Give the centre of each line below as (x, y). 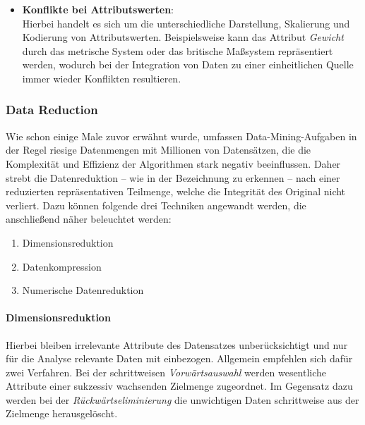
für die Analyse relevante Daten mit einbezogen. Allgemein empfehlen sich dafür (179, 358)
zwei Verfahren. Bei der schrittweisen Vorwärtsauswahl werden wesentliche (166, 372)
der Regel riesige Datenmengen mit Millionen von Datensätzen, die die (158, 150)
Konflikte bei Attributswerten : (98, 9)
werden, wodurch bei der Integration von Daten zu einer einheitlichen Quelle (188, 64)
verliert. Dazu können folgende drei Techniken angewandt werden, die (156, 205)
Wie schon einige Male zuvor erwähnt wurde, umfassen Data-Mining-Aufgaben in (181, 136)
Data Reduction (52, 110)
